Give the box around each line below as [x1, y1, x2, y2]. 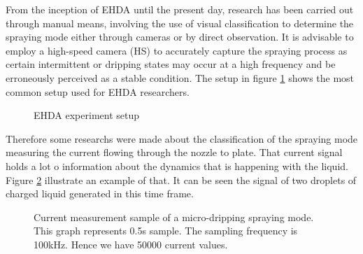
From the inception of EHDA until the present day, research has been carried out [6, 2, 354, 16]
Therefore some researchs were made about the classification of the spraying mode [6, 131, 358, 146]
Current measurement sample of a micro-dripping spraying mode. [34, 209, 314, 224]
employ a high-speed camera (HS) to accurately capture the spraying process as [6, 43, 348, 57]
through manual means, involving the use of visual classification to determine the [6, 15, 354, 30]
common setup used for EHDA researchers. [6, 84, 190, 99]
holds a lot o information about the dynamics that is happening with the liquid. [6, 158, 348, 173]
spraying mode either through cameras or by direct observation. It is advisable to [6, 29, 354, 44]
